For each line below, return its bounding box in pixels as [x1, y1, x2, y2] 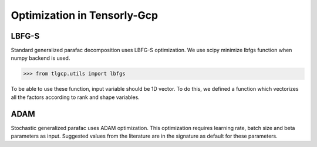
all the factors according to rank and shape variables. [11, 94, 140, 101]
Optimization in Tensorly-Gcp [11, 9, 158, 22]
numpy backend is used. [11, 54, 70, 61]
